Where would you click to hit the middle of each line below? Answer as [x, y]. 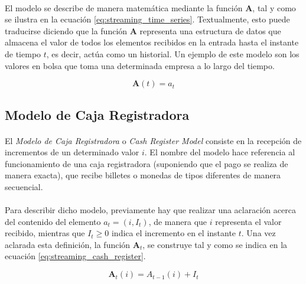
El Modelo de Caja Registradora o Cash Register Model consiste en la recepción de [153, 140]
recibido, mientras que [45, 233]
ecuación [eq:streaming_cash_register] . [75, 256]
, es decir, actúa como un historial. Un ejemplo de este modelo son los [173, 53]
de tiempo [23, 53]
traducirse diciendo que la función [66, 30]
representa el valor [248, 221]
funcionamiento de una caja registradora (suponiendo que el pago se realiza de [147, 163]
